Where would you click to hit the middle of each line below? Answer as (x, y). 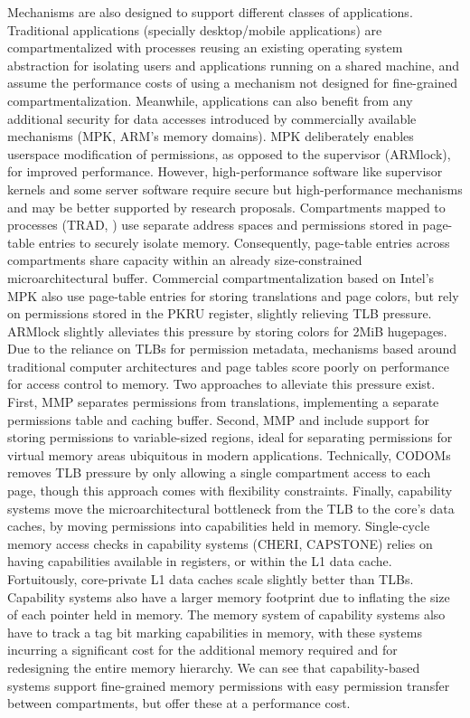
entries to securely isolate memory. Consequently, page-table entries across (244, 242)
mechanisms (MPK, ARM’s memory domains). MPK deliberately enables (211, 136)
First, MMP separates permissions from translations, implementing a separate (223, 402)
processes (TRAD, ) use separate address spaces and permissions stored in (213, 225)
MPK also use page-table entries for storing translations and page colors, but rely (233, 295)
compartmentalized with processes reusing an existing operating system (205, 47)
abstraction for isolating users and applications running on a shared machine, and (234, 65)
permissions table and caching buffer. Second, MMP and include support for (218, 419)
